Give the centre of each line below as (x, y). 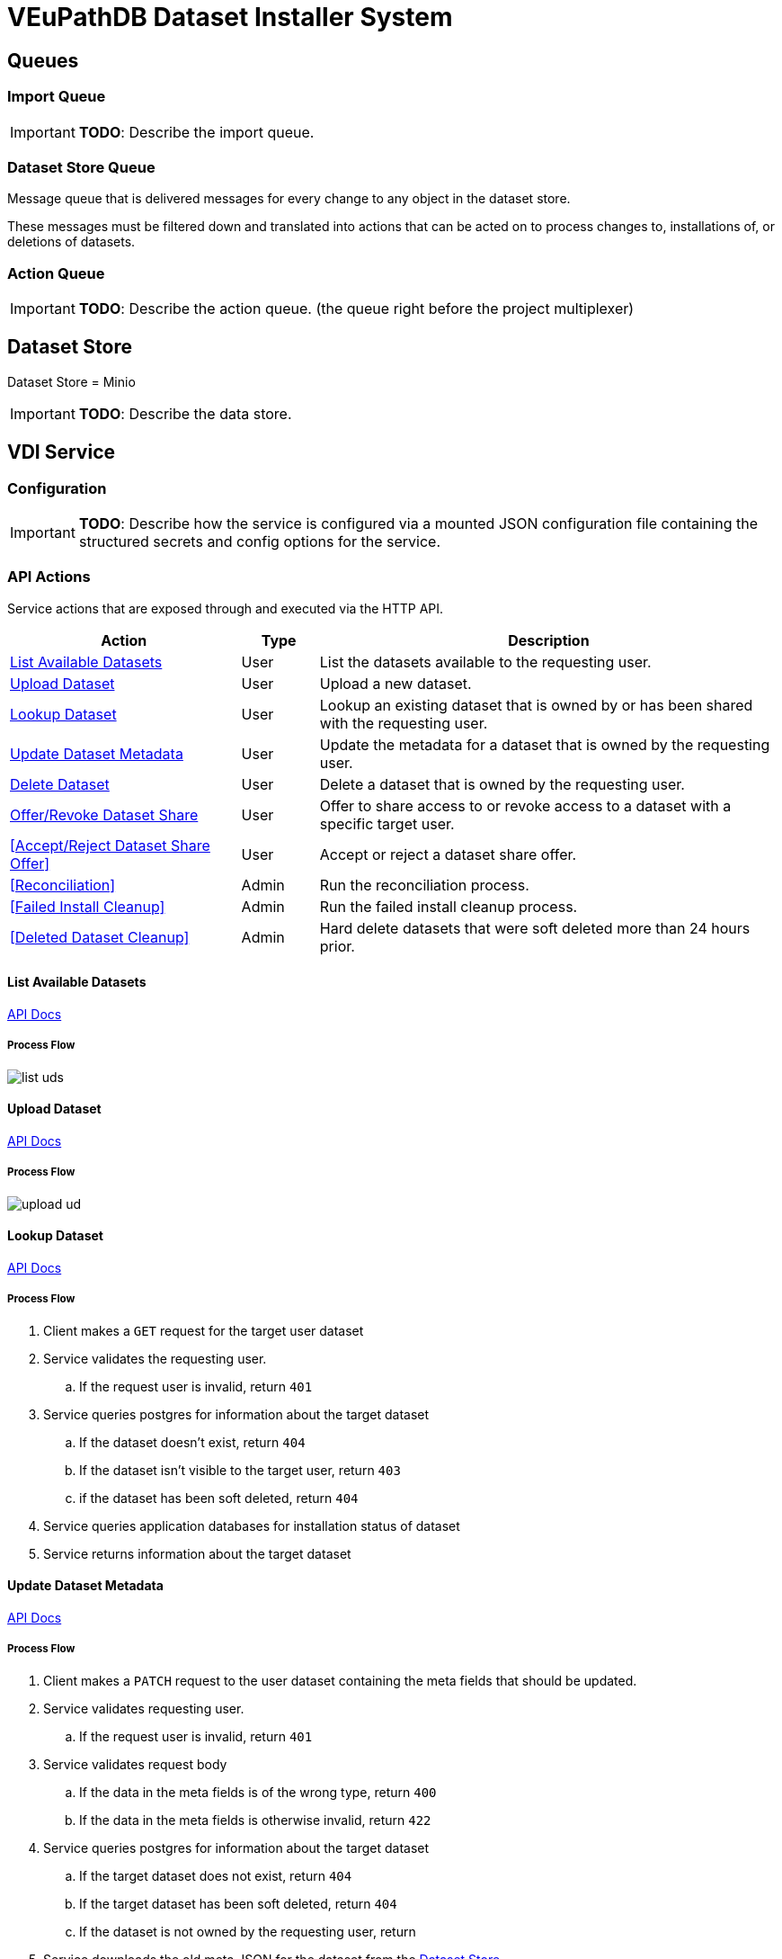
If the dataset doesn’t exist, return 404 (192, 1442)
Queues (43, 60)
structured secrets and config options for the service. (259, 542)
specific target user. (387, 823)
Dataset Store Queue (81, 167)
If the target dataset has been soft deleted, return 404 (238, 1903)
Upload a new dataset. (395, 683)
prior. (337, 946)
